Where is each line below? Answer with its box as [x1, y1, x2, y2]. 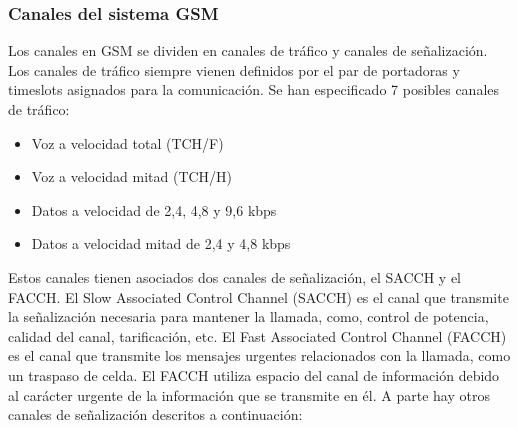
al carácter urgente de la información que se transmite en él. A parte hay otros [8, 384, 490, 405]
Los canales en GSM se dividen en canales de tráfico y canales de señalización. [8, 40, 488, 61]
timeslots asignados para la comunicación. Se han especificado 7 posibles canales [8, 79, 500, 100]
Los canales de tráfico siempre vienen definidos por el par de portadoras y [8, 59, 460, 80]
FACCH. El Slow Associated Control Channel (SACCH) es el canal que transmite [8, 286, 509, 307]
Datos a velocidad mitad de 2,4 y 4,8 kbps [31, 233, 291, 254]
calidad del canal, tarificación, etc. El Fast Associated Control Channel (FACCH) [8, 325, 507, 346]
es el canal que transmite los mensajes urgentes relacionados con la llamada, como [8, 345, 511, 366]
